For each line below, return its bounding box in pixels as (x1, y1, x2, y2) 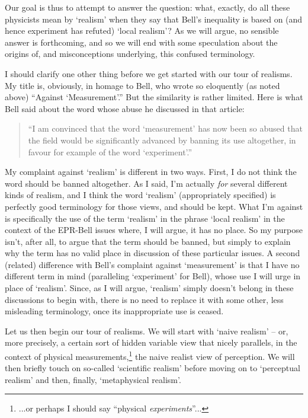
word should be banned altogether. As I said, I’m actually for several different (5, 177, 288, 189)
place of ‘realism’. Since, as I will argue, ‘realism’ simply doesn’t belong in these (5, 282, 294, 294)
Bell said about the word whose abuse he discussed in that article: (5, 102, 245, 114)
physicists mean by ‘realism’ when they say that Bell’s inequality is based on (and (5, 12, 303, 25)
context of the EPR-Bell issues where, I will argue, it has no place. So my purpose (5, 224, 303, 236)
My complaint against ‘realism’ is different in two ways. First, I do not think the (5, 165, 297, 178)
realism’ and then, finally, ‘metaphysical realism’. (5, 373, 181, 385)
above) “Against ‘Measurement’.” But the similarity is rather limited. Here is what (5, 91, 303, 103)
